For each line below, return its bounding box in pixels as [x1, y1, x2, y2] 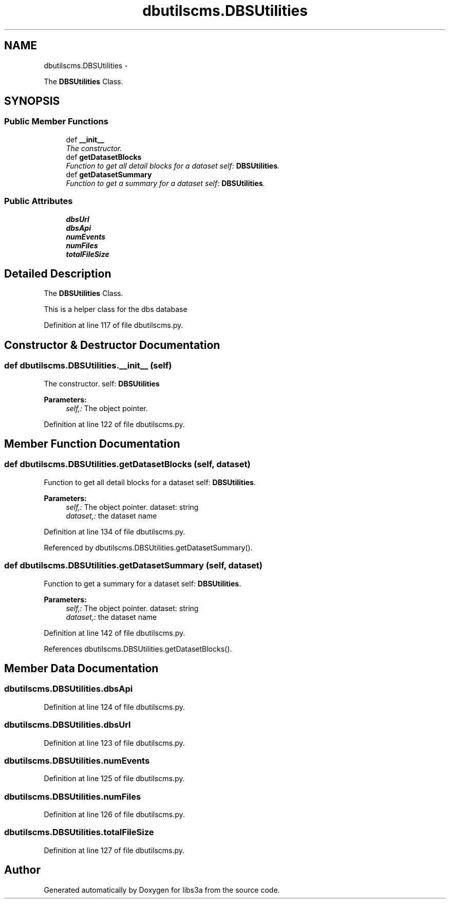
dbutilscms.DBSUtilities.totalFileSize [4, 827, 154, 838]
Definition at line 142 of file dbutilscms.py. [44, 628, 185, 637]
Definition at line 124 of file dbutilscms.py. [44, 702, 185, 711]
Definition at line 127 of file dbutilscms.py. [44, 845, 185, 855]
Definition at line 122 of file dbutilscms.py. [44, 419, 185, 429]
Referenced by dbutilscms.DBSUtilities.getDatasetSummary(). [44, 543, 253, 552]
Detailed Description [4, 267, 111, 280]
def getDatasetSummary [66, 170, 152, 179]
